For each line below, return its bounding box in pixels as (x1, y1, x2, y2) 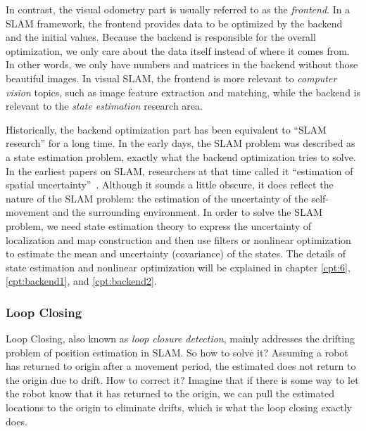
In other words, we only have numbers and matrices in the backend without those (6, 57, 358, 72)
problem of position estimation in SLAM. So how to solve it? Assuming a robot (6, 345, 348, 359)
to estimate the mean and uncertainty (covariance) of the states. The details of (6, 246, 346, 261)
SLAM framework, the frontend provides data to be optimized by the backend (6, 15, 343, 30)
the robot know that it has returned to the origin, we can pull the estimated (6, 386, 334, 401)
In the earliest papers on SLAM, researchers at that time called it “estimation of (6, 163, 353, 178)
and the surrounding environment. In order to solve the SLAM (52, 205, 323, 219)
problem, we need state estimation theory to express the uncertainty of (6, 218, 312, 233)
